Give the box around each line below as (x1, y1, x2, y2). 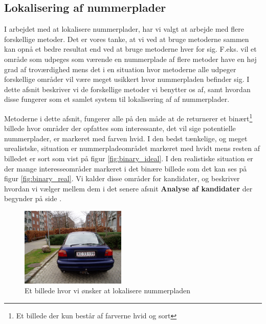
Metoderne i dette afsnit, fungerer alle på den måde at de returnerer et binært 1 (4, 111, 253, 123)
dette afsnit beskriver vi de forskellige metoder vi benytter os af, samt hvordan (4, 83, 251, 94)
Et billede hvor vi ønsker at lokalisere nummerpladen (25, 285, 191, 296)
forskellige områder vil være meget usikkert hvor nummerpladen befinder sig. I (4, 74, 250, 84)
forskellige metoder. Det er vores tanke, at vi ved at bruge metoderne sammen (4, 33, 249, 44)
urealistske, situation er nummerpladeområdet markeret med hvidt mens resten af (4, 143, 260, 154)
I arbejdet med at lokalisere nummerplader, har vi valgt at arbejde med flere (4, 24, 244, 34)
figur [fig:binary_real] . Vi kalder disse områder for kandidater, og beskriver (4, 173, 240, 184)
